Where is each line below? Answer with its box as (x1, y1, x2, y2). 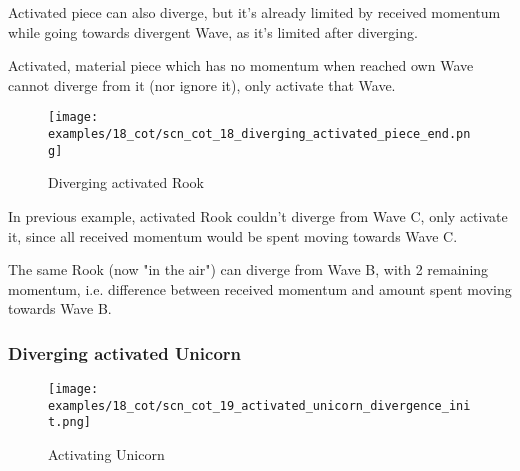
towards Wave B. (8, 298, 112, 319)
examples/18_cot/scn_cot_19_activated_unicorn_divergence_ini (48, 398, 471, 413)
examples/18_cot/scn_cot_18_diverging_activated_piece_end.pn (48, 127, 471, 142)
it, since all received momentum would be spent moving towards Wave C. (8, 225, 458, 246)
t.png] (48, 415, 91, 430)
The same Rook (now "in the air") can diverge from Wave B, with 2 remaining (8, 259, 489, 280)
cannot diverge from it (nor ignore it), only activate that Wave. (8, 74, 396, 95)
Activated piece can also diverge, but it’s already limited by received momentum (8, 2, 501, 22)
